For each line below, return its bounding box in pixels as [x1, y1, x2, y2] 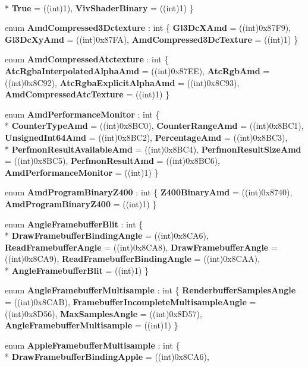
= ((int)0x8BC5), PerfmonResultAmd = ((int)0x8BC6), [5, 154, 220, 167]
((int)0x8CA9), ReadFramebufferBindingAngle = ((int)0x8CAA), [5, 252, 260, 265]
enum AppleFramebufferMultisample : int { [5, 338, 180, 351]
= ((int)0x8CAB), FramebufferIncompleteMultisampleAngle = [5, 296, 256, 308]
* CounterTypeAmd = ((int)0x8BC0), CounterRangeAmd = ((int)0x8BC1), [5, 119, 304, 132]
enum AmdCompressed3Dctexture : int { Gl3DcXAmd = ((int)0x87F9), [5, 21, 291, 34]
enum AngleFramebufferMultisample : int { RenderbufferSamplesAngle [5, 284, 296, 296]
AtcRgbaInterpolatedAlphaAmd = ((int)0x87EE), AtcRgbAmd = [5, 64, 270, 77]
